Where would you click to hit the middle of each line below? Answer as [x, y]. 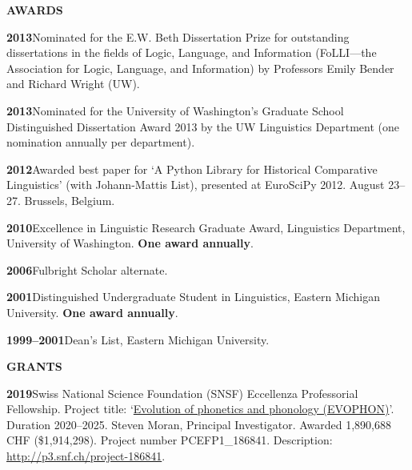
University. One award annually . [92, 312]
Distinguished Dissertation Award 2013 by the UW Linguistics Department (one [203, 126]
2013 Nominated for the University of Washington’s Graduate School [175, 110]
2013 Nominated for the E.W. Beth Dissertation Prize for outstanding [178, 36]
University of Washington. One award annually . [130, 243]
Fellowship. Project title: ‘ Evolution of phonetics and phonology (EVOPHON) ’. [200, 409]
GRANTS [34, 366]
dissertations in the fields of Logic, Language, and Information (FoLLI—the [192, 52]
